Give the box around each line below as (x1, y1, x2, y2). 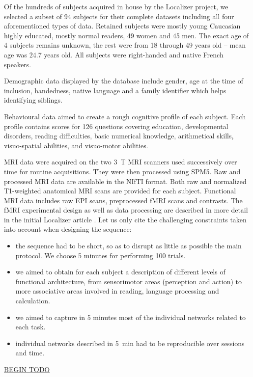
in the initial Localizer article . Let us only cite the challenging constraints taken (4, 214, 247, 224)
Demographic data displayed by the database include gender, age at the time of (4, 76, 243, 86)
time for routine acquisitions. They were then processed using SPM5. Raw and (4, 166, 241, 176)
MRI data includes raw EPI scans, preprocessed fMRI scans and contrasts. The (4, 195, 243, 205)
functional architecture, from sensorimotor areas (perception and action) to (15, 276, 242, 286)
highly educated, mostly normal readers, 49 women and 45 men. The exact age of (4, 30, 249, 40)
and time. (15, 348, 45, 358)
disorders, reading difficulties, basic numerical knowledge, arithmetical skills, (4, 131, 234, 141)
